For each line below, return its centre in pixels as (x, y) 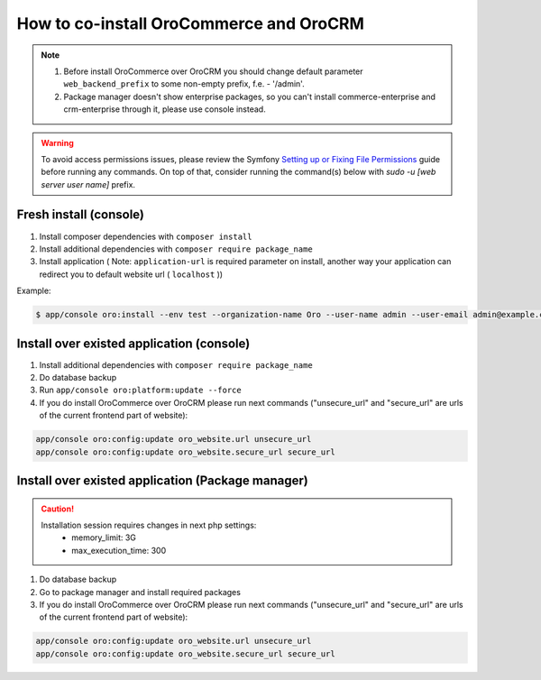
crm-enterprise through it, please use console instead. (165, 109)
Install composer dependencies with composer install (146, 236)
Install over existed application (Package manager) (162, 480)
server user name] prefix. (88, 184)
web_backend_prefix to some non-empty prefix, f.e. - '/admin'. (184, 84)
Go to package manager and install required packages (140, 592)
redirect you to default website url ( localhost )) (131, 274)
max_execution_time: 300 (119, 550)
